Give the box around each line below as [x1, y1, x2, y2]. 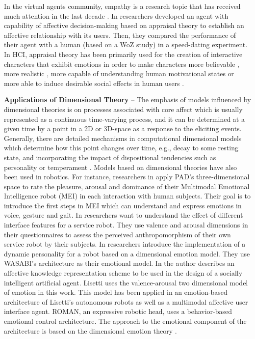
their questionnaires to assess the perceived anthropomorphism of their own [4, 229, 231, 239]
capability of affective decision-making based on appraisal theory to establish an [4, 20, 244, 30]
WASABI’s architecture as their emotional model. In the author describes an [4, 258, 235, 268]
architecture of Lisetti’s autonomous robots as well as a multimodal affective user [4, 296, 248, 307]
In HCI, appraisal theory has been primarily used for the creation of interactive [4, 49, 243, 59]
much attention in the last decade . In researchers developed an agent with [4, 10, 229, 21]
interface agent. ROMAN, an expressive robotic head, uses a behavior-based [4, 306, 232, 316]
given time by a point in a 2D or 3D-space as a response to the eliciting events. [4, 123, 242, 134]
